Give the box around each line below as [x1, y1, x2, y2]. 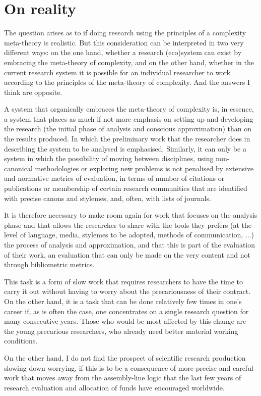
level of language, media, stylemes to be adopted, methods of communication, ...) [4, 229, 254, 240]
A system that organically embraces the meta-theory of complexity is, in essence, [4, 104, 254, 114]
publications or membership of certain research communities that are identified [4, 183, 247, 193]
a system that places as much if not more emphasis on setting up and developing [4, 113, 253, 124]
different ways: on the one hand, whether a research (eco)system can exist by [4, 47, 242, 58]
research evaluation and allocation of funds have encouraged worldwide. [4, 382, 225, 392]
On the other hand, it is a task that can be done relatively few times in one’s [4, 295, 242, 306]
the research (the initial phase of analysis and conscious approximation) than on [4, 123, 251, 134]
